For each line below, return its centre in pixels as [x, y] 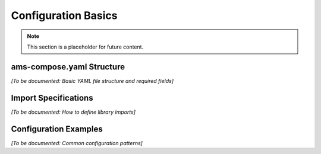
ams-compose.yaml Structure [68, 67]
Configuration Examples [57, 129]
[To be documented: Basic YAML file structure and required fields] [92, 81]
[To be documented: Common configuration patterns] [77, 143]
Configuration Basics [64, 15]
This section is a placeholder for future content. [85, 47]
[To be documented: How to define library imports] [73, 112]
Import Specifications [52, 98]
